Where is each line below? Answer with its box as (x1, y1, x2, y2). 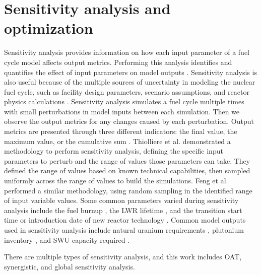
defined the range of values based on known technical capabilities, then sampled (4, 165, 250, 176)
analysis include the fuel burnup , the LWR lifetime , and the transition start (4, 204, 242, 215)
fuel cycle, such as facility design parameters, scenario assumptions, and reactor (4, 86, 249, 97)
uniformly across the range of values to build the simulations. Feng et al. (4, 175, 228, 186)
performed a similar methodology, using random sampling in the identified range (4, 185, 252, 195)
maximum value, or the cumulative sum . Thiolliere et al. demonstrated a (4, 135, 231, 146)
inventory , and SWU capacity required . (4, 234, 130, 245)
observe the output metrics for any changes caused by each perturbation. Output (4, 116, 254, 126)
